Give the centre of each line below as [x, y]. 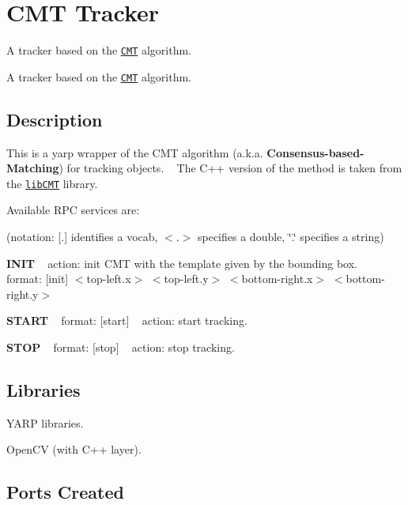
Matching [33, 168]
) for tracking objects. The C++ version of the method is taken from [230, 168]
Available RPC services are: [73, 210]
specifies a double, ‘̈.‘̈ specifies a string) [291, 237]
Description [55, 119]
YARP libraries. [45, 422]
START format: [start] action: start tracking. [127, 320]
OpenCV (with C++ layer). [74, 449]
